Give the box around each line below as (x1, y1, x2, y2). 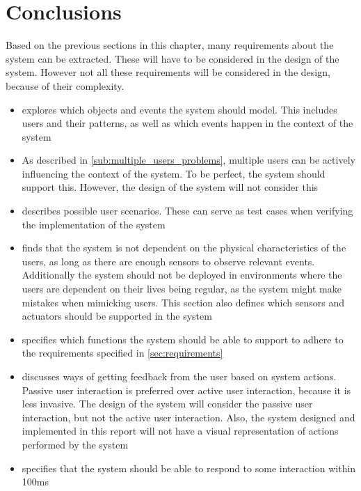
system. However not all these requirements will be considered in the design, (6, 65, 330, 79)
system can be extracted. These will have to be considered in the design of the (6, 51, 339, 65)
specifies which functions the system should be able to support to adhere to (22, 332, 344, 346)
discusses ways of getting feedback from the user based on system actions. (22, 369, 337, 383)
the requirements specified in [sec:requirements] (22, 345, 223, 360)
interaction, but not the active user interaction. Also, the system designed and (22, 410, 355, 424)
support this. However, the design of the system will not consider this (22, 180, 319, 194)
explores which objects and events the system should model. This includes (22, 102, 337, 116)
